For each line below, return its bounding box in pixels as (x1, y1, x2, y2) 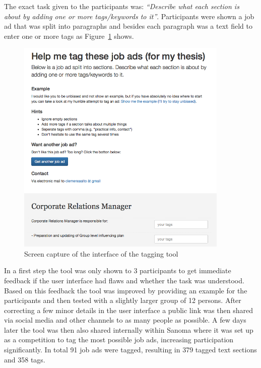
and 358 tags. (4, 354, 45, 364)
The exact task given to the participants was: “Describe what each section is (4, 1, 239, 11)
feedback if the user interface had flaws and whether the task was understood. (4, 275, 244, 285)
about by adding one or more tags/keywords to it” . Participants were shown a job (4, 11, 254, 21)
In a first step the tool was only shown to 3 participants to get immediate (4, 265, 231, 276)
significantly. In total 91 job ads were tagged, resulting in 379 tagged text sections (4, 344, 257, 355)
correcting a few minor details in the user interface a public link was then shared (4, 304, 253, 315)
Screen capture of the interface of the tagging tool (24, 248, 178, 259)
